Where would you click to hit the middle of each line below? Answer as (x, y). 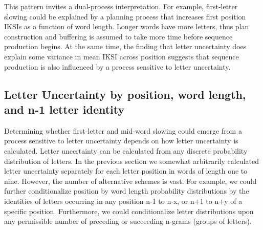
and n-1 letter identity (64, 109)
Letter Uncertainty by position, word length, (125, 94)
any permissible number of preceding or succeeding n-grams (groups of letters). (128, 221)
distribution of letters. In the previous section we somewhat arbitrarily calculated (132, 161)
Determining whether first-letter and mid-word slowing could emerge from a (123, 130)
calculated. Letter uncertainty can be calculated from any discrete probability (126, 150)
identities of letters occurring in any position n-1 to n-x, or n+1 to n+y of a (123, 201)
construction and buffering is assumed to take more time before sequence (118, 36)
